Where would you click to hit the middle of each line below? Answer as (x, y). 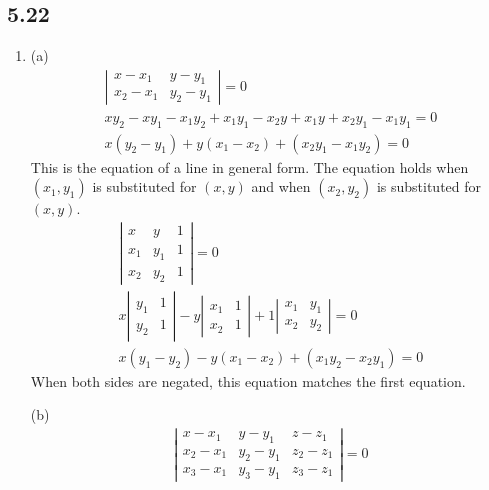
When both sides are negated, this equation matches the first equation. (248, 380)
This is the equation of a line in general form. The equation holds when (249, 166)
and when (281, 186)
